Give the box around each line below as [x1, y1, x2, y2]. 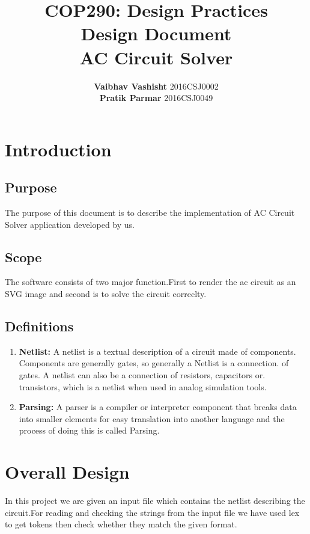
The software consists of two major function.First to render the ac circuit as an [5, 275, 296, 288]
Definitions [5, 317, 74, 336]
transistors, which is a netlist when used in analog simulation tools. [19, 380, 267, 393]
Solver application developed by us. [5, 218, 135, 230]
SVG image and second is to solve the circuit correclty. [5, 287, 207, 300]
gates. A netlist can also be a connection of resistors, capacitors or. [19, 369, 266, 381]
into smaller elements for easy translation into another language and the [19, 412, 285, 425]
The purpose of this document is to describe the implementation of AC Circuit [5, 206, 295, 219]
